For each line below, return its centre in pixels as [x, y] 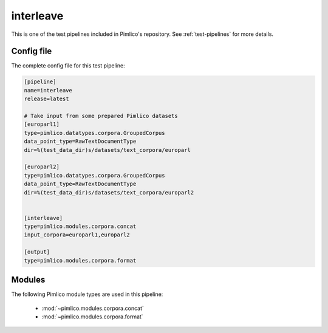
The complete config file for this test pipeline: [68, 66]
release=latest [46, 99]
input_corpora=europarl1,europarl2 [77, 235]
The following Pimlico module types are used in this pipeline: [87, 294]
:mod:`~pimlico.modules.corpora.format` [92, 317]
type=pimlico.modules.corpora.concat [80, 227]
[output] [37, 252]
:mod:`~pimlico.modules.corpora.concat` [93, 308]
